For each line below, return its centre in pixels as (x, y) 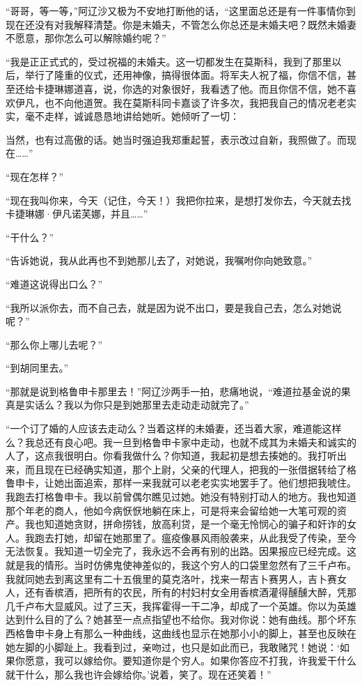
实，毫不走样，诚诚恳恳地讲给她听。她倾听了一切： (123, 116)
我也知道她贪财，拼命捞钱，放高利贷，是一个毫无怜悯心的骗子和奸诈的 (186, 524)
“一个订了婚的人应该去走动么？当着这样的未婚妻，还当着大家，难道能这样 (174, 428)
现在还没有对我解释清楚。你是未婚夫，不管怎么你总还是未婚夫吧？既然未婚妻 (181, 24)
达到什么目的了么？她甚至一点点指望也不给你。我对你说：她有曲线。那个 (171, 619)
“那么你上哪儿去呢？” (54, 344)
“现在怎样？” (35, 176)
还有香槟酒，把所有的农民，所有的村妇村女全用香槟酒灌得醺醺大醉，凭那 (190, 592)
